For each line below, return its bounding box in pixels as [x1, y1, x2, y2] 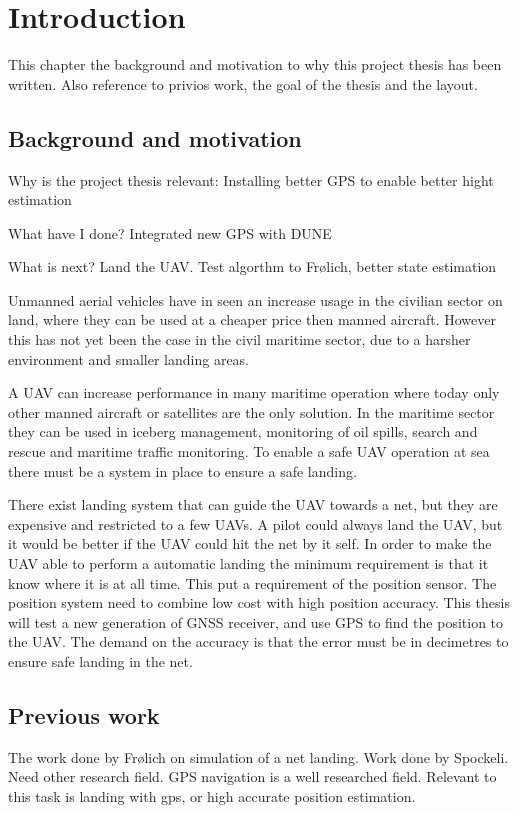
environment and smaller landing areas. [8, 348, 250, 369]
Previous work [8, 699, 160, 730]
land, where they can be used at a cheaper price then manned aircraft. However [8, 309, 496, 330]
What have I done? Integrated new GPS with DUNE [8, 222, 332, 243]
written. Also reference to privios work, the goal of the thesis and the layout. [8, 73, 478, 94]
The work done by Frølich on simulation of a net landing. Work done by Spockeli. [8, 746, 509, 767]
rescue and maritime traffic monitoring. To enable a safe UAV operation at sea [8, 441, 490, 462]
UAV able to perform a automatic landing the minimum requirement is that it [8, 553, 489, 574]
